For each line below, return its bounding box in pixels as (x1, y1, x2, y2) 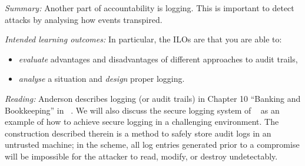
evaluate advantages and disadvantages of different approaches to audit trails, (18, 52, 298, 65)
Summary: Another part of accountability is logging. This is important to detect (5, 2, 294, 14)
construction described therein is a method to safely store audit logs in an (5, 127, 271, 139)
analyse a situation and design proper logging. (18, 72, 185, 85)
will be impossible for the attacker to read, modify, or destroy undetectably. (5, 150, 278, 162)
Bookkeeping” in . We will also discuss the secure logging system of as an (5, 104, 280, 116)
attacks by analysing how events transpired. (5, 13, 163, 25)
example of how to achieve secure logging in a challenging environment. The (5, 115, 279, 128)
